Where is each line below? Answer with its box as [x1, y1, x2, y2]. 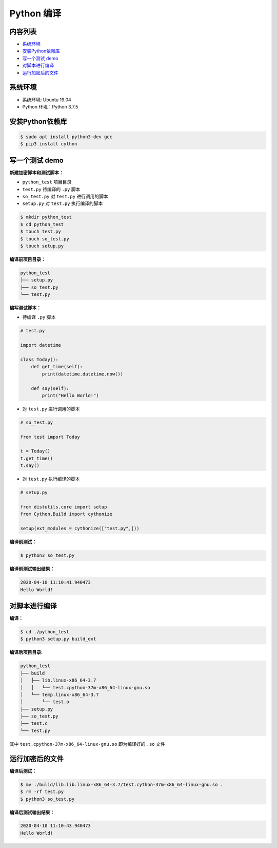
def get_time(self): [31, 364, 83, 370]
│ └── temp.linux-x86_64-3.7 [20, 691, 100, 698]
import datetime [20, 342, 62, 348]
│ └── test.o [20, 699, 69, 705]
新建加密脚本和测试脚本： [9, 169, 64, 176]
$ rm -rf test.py [20, 789, 64, 795]
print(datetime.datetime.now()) [42, 371, 123, 377]
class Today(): [20, 356, 58, 362]
